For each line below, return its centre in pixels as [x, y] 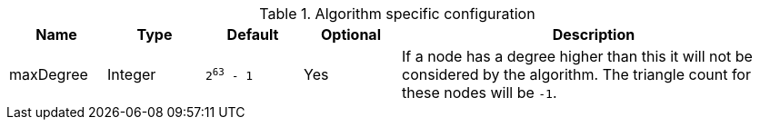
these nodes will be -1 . [480, 93]
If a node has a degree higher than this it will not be [577, 56]
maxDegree [49, 74]
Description [594, 34]
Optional [350, 34]
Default [253, 34]
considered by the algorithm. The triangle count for [576, 74]
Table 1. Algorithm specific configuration [397, 14]
